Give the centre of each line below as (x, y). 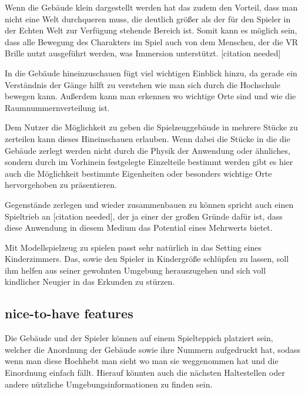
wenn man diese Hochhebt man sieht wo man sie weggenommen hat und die (142, 361)
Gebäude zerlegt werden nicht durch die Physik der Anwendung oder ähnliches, (148, 150)
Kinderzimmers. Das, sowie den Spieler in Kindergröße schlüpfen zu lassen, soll (147, 259)
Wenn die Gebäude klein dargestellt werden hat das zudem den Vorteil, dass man (151, 7)
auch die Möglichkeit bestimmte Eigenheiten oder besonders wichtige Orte (138, 173)
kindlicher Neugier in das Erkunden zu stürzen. (90, 282)
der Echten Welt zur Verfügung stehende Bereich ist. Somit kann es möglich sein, (151, 30)
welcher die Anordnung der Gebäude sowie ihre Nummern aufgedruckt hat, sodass (153, 349)
